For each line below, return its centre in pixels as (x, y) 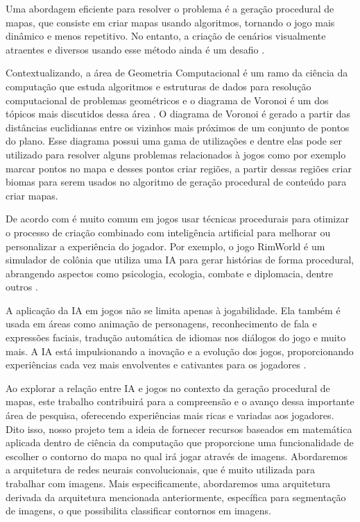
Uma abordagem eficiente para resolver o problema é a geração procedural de (170, 8)
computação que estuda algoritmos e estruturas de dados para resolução (158, 86)
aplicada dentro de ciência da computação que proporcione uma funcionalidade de (180, 442)
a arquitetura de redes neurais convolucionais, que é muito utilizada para (161, 470)
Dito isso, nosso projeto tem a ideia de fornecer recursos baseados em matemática (179, 429)
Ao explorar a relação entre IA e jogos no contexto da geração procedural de (168, 388)
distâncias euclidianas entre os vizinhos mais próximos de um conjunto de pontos (178, 127)
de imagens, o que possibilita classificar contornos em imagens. (138, 511)
